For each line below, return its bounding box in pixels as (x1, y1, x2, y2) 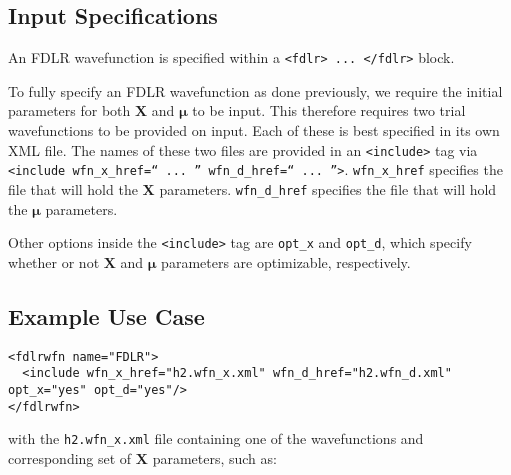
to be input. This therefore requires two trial (192, 100, 466, 121)
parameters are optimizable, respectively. (161, 251, 411, 272)
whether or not (8, 251, 100, 272)
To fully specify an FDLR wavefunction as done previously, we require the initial (8, 80, 503, 101)
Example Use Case (8, 300, 205, 331)
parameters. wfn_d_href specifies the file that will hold (159, 178, 497, 199)
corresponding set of (8, 447, 132, 468)
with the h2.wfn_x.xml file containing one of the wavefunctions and (8, 428, 424, 449)
